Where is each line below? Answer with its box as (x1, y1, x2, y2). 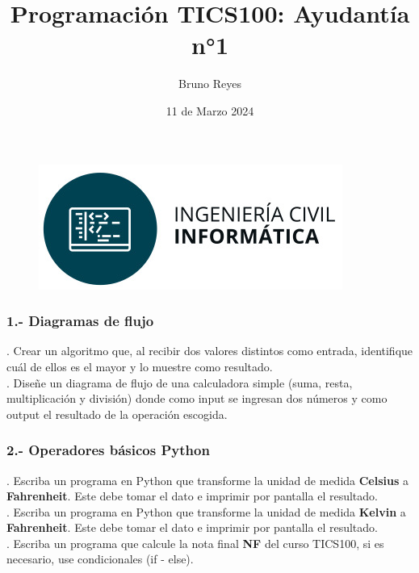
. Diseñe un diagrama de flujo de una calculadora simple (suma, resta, (6, 374, 353, 391)
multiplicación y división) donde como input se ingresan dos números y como (6, 390, 388, 407)
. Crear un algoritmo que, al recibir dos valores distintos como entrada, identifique (6, 342, 413, 359)
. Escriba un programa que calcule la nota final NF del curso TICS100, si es (6, 534, 384, 551)
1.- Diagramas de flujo (6, 311, 154, 331)
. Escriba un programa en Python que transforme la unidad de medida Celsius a (6, 471, 409, 488)
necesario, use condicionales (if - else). (6, 550, 194, 567)
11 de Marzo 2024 (166, 102, 254, 119)
